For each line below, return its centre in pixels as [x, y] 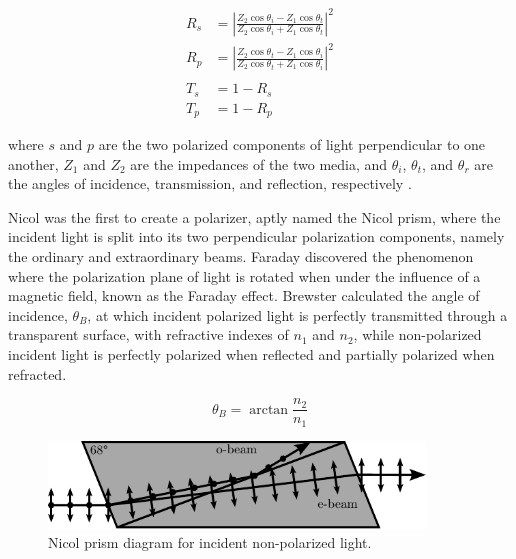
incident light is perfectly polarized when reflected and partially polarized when [251, 354]
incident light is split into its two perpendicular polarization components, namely [256, 236]
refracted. [37, 373]
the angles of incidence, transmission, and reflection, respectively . [210, 183]
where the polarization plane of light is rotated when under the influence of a [244, 275]
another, [33, 163]
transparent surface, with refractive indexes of [148, 334]
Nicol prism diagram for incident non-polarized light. [210, 542]
